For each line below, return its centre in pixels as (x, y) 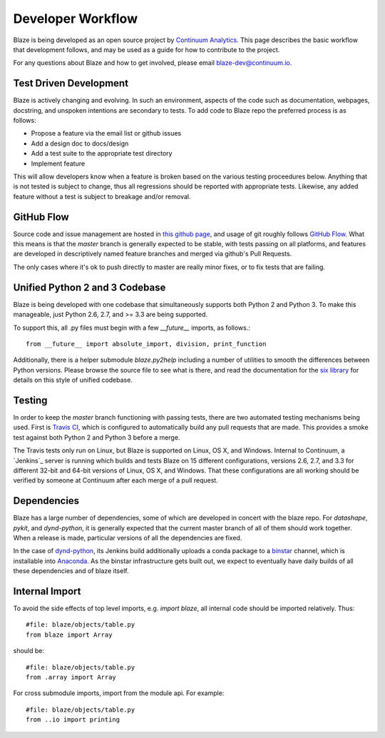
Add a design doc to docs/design (80, 143)
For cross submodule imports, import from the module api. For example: (119, 693)
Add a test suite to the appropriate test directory (102, 153)
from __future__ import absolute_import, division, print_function (146, 344)
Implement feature (58, 163)
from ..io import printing (73, 720)
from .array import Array (71, 677)
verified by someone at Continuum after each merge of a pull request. (116, 480)
